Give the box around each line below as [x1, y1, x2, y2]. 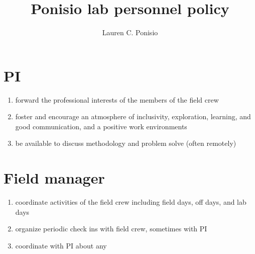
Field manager [4, 167, 105, 188]
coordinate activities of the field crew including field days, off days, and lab [15, 197, 246, 207]
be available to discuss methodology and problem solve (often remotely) [15, 138, 236, 148]
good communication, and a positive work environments [15, 121, 187, 131]
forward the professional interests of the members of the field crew [15, 94, 219, 105]
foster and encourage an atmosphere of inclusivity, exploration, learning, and [15, 111, 251, 122]
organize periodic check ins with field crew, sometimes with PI [15, 223, 207, 234]
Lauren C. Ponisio [102, 27, 158, 38]
